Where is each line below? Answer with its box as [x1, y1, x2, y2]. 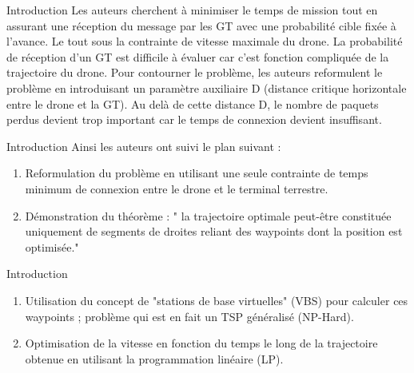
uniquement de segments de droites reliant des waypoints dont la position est [25, 223, 403, 240]
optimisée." [25, 238, 79, 255]
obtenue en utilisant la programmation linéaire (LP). [25, 350, 284, 367]
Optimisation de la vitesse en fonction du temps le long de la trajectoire [25, 335, 378, 351]
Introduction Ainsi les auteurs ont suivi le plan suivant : [6, 137, 281, 154]
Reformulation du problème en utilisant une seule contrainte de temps [25, 165, 368, 181]
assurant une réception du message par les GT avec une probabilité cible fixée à [6, 17, 396, 34]
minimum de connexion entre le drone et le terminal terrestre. [25, 180, 328, 196]
